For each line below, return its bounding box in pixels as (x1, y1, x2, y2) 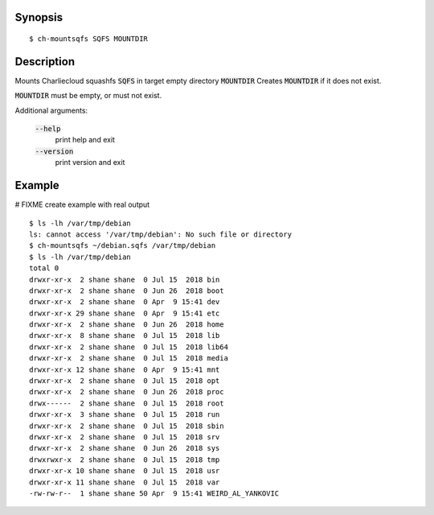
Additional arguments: (14, 105, 88, 115)
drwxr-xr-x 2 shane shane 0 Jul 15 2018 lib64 (29, 342, 229, 352)
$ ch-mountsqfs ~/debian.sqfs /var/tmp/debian (29, 241, 216, 250)
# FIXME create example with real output (14, 200, 150, 209)
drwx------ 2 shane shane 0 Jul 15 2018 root (29, 398, 224, 408)
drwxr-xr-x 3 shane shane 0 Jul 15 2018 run (29, 410, 220, 419)
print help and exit (55, 135, 116, 145)
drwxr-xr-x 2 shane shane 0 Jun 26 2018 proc (29, 387, 224, 397)
